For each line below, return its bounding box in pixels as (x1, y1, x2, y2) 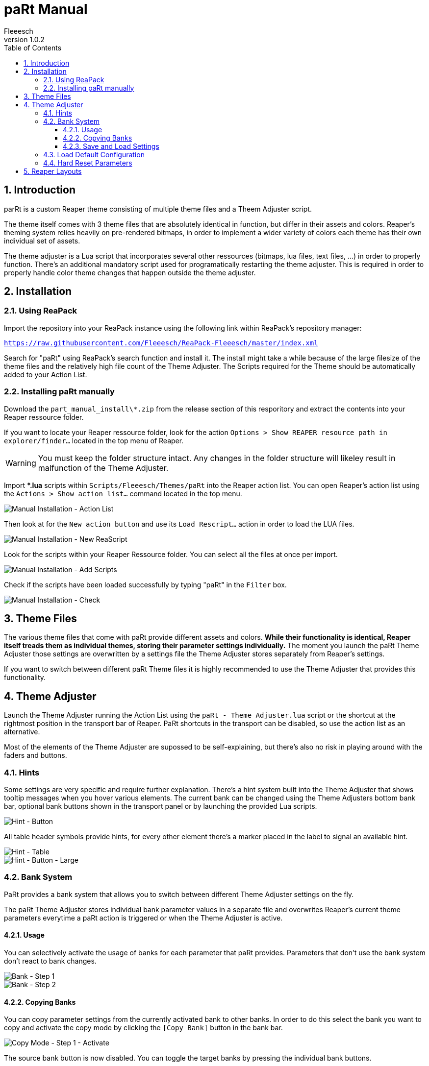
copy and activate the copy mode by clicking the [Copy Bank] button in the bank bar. (4, 1023, 283, 1032)
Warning (5, 458, 36, 468)
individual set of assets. (4, 236, 80, 245)
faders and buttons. (4, 751, 67, 760)
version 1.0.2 (4, 35, 45, 44)
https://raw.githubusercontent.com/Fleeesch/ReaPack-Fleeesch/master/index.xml (4, 339, 318, 347)
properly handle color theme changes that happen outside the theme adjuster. (4, 268, 256, 277)
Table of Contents (4, 43, 62, 52)
